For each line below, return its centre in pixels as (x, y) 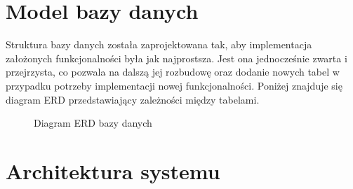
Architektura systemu (113, 170)
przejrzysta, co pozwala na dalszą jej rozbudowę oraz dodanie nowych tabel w (173, 72)
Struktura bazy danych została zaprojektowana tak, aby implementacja (159, 44)
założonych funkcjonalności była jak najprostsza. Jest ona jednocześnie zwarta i (176, 58)
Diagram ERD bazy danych (93, 123)
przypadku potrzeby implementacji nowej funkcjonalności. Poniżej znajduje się (174, 85)
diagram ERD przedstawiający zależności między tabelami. (133, 99)
